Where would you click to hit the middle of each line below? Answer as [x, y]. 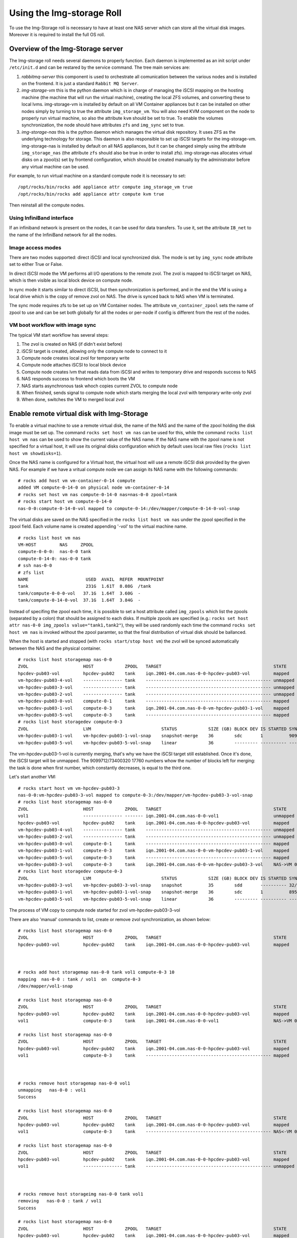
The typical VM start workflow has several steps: [59, 335]
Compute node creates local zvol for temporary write [75, 358]
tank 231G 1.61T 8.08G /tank [84, 586]
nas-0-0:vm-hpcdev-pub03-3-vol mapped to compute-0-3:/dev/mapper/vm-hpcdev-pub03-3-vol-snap [135, 795]
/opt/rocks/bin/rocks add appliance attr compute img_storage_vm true [105, 187]
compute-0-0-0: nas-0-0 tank [55, 552]
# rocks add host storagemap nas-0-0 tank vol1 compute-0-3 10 [96, 972]
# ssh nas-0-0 [35, 566]
